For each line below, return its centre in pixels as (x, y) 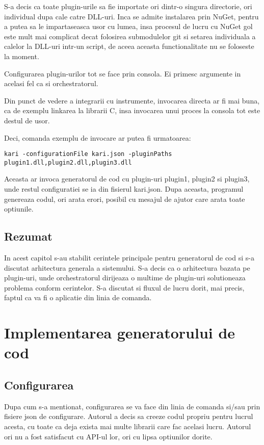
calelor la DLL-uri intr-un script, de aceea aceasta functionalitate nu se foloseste (129, 46)
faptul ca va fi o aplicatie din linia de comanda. (78, 297)
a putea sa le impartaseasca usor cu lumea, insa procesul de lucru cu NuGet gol (128, 26)
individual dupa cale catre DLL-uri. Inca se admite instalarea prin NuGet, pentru (131, 16)
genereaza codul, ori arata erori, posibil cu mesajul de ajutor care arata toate (125, 199)
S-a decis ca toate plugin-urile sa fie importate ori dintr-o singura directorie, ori (128, 6)
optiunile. (19, 209)
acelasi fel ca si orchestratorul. (51, 83)
